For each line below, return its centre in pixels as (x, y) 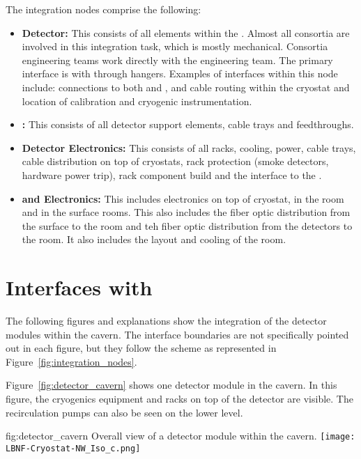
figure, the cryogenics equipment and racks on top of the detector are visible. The (179, 398)
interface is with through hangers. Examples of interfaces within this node (180, 73)
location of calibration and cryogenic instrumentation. (137, 101)
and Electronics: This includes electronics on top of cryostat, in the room (183, 198)
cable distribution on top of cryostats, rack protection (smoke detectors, (175, 161)
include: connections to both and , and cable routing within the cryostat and (186, 87)
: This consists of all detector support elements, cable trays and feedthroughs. (188, 124)
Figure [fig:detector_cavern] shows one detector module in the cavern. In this (171, 385)
